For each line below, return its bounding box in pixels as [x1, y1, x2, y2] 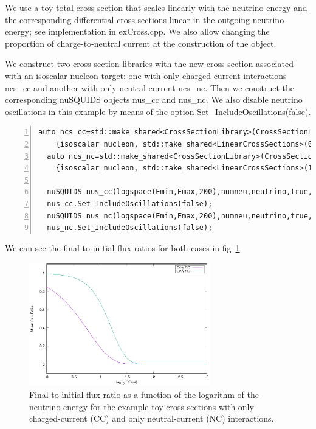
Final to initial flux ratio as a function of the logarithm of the [29, 388, 259, 401]
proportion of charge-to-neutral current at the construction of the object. [5, 37, 276, 49]
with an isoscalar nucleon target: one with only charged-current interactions [5, 69, 287, 82]
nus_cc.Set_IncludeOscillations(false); [47, 199, 213, 208]
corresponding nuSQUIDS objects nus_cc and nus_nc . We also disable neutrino [5, 93, 303, 106]
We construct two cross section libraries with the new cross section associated [5, 57, 294, 70]
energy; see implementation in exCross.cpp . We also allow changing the [5, 25, 270, 38]
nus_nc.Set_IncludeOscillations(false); [47, 223, 213, 232]
